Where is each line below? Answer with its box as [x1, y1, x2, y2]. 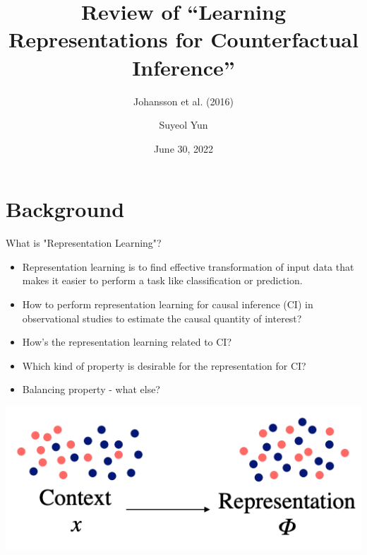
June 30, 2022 [153, 141, 214, 156]
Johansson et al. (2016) [133, 93, 234, 108]
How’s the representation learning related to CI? [22, 334, 232, 349]
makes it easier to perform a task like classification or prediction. [22, 273, 303, 288]
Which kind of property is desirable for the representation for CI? [22, 358, 306, 373]
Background [6, 194, 125, 223]
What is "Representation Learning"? [6, 235, 162, 250]
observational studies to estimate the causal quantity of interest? [22, 310, 302, 325]
